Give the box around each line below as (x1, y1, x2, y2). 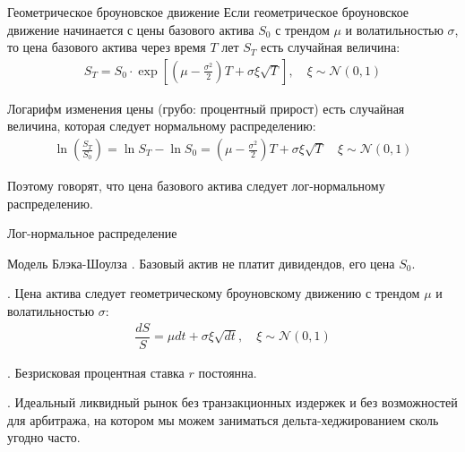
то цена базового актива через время (7, 38, 206, 56)
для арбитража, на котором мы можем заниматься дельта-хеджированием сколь (7, 410, 439, 429)
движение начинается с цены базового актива (7, 20, 254, 38)
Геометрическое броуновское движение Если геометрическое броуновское (7, 3, 409, 21)
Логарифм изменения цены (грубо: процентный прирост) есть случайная (7, 98, 405, 117)
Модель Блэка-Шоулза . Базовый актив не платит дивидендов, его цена (7, 253, 395, 272)
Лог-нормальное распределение (7, 224, 177, 243)
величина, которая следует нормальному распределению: (7, 116, 316, 135)
